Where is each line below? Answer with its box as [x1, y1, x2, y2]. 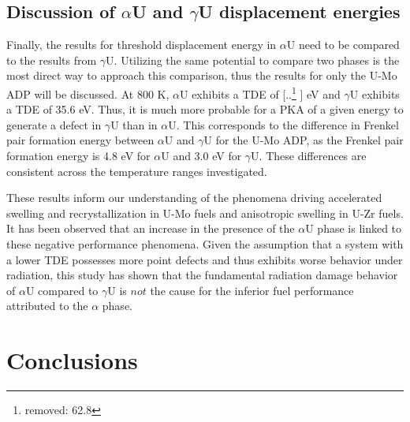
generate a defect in [6, 116, 102, 133]
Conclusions [6, 344, 138, 376]
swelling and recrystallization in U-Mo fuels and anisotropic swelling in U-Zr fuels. [6, 204, 404, 221]
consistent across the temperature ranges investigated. [6, 162, 267, 179]
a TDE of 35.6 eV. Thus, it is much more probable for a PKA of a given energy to [6, 101, 404, 118]
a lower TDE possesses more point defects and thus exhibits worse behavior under [6, 251, 403, 267]
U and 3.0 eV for [161, 148, 242, 164]
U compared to [25, 282, 99, 298]
